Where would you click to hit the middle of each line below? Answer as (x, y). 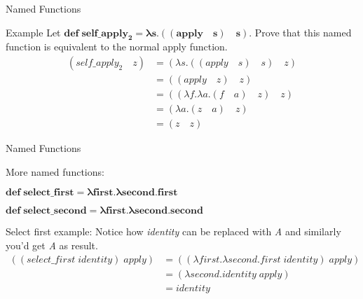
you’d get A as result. (52, 245)
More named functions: (55, 171)
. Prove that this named (300, 32)
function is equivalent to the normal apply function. (117, 47)
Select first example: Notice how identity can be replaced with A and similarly (173, 231)
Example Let (33, 32)
